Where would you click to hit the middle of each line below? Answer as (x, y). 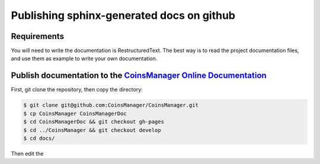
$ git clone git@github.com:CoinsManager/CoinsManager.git (111, 105)
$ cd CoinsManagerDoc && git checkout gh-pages (94, 122)
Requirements (38, 36)
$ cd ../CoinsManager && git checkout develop (92, 130)
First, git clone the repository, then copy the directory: (77, 90)
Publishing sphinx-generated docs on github (123, 15)
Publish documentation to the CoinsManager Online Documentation (139, 76)
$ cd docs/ (39, 138)
